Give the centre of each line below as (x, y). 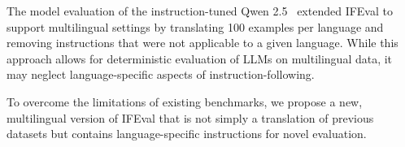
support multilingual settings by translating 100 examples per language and (195, 26)
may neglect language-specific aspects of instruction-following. (161, 74)
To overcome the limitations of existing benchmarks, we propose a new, (185, 101)
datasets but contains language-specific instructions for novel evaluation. (187, 134)
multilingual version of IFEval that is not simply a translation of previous (190, 117)
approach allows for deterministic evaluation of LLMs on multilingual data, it (200, 58)
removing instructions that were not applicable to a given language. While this (202, 43)
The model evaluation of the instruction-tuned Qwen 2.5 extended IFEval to (200, 11)
